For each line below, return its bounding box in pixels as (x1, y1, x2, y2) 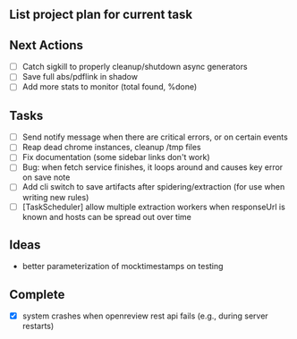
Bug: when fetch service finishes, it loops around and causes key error (21, 162, 284, 173)
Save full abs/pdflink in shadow (21, 72, 139, 82)
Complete (9, 286, 65, 302)
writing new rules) (21, 191, 89, 202)
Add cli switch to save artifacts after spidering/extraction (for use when (21, 182, 285, 192)
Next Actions (9, 38, 83, 53)
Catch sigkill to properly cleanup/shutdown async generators (21, 62, 248, 72)
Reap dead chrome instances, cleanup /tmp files (21, 142, 201, 153)
